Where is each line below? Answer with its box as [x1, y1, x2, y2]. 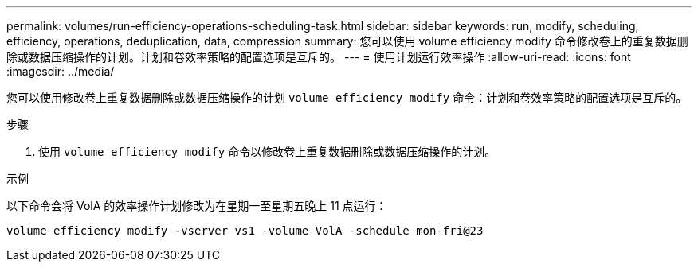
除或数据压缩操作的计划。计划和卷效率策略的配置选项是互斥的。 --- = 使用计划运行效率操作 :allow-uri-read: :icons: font [6, 50, 631, 64]
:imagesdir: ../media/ [6, 64, 115, 78]
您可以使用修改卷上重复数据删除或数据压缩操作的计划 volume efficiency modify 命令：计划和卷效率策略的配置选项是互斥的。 [6, 91, 688, 104]
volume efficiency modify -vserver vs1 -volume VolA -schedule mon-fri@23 [6, 224, 484, 237]
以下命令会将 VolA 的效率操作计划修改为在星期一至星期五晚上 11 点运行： [6, 199, 387, 212]
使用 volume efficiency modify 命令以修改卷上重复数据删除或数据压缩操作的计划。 [38, 145, 496, 158]
